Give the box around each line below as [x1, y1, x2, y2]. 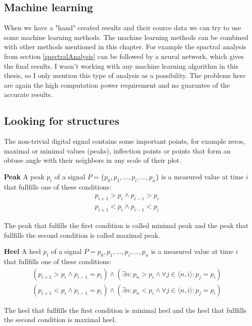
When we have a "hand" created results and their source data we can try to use [4, 22, 241, 33]
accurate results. [4, 89, 53, 99]
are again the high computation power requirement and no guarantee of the [4, 79, 230, 90]
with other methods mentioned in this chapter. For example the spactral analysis [4, 41, 246, 52]
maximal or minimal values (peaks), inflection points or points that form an [4, 145, 231, 155]
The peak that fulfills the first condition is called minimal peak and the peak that [4, 220, 249, 230]
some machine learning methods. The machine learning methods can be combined [4, 32, 249, 42]
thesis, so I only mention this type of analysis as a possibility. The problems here [4, 70, 246, 80]
